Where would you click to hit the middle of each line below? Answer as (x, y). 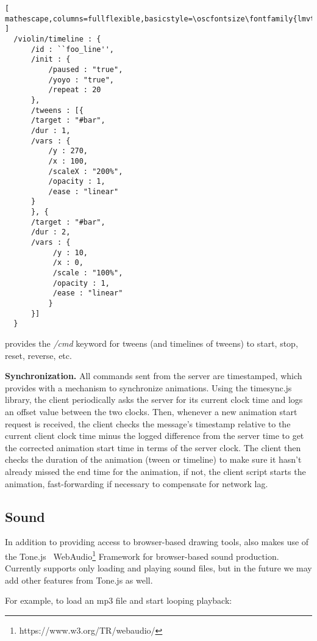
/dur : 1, (51, 130)
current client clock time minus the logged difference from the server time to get (155, 436)
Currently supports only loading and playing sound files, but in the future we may (158, 568)
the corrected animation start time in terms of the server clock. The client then (153, 447)
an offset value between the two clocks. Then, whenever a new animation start (151, 411)
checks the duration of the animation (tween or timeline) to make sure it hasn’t (153, 459)
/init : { (51, 60)
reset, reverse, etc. (38, 355)
